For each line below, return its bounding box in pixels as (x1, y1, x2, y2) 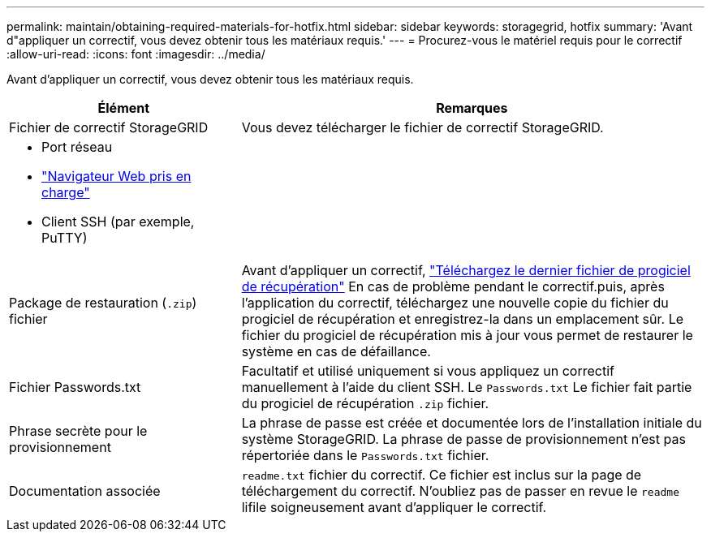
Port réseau (41, 139, 113, 155)
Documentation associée (9, 483, 161, 499)
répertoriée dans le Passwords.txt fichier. (241, 447, 489, 463)
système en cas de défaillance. (241, 343, 431, 359)
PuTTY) (41, 230, 88, 246)
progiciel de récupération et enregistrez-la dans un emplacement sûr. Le (241, 311, 684, 327)
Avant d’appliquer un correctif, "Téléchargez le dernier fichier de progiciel (241, 262, 691, 278)
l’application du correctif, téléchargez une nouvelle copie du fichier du (241, 295, 669, 311)
